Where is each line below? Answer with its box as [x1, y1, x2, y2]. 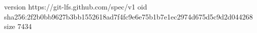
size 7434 [4, 21, 32, 31]
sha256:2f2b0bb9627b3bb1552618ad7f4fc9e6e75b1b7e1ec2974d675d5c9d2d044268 [4, 11, 253, 21]
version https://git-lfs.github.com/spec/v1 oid [4, 1, 147, 11]
